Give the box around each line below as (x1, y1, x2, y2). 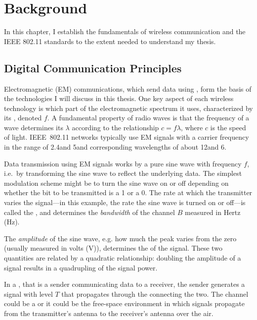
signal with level (4, 288, 53, 299)
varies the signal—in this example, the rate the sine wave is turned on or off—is (4, 197, 246, 208)
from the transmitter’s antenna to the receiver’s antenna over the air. (4, 308, 214, 318)
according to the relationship (72, 122, 159, 132)
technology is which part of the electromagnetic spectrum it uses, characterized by (4, 103, 253, 113)
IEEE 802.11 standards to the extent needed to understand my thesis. (4, 36, 216, 46)
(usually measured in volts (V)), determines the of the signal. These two (4, 243, 222, 253)
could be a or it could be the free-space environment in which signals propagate (4, 298, 245, 309)
